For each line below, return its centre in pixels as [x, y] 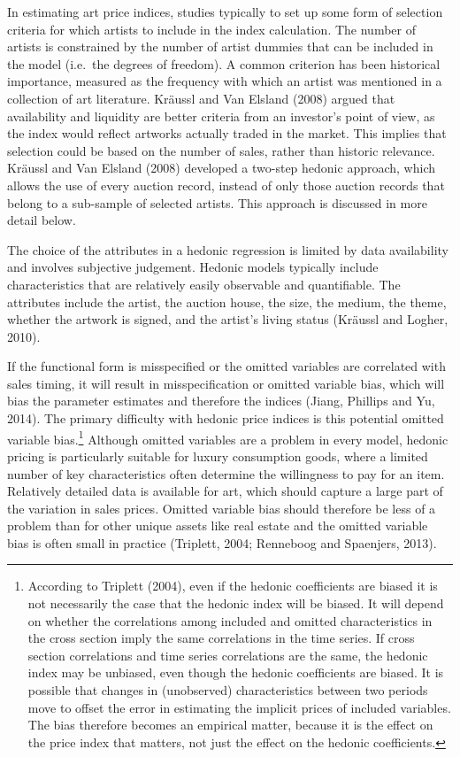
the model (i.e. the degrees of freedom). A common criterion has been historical [224, 63]
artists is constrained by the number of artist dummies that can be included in [220, 46]
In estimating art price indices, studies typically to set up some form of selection [225, 12]
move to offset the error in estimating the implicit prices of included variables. [239, 707]
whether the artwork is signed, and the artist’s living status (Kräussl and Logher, [228, 319]
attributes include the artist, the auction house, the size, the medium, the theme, [227, 301]
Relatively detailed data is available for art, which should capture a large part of [225, 491]
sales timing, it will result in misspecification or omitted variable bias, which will [226, 383]
